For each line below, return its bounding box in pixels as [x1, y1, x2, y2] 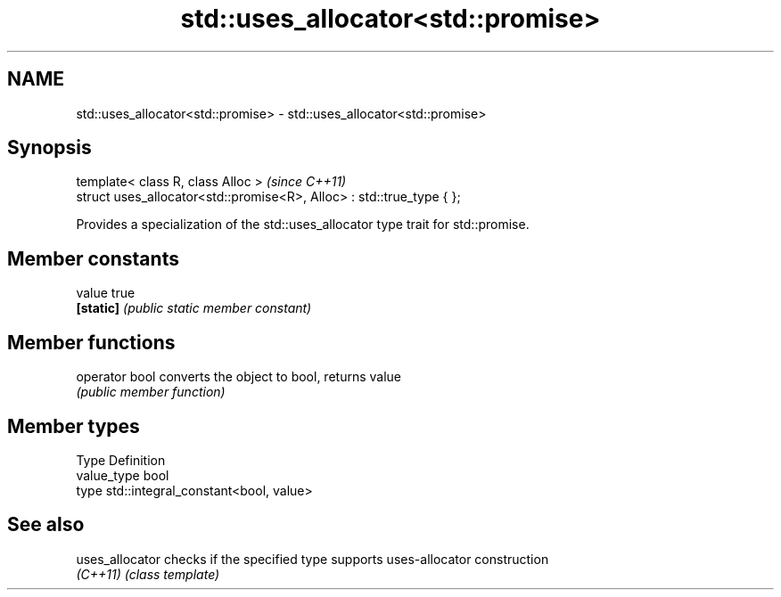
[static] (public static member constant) [76, 300, 312, 316]
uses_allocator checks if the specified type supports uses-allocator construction [76, 551, 549, 567]
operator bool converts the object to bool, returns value [76, 369, 401, 385]
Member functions [7, 331, 176, 354]
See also [7, 513, 85, 536]
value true [76, 285, 136, 301]
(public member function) [76, 384, 226, 400]
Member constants [7, 247, 179, 270]
